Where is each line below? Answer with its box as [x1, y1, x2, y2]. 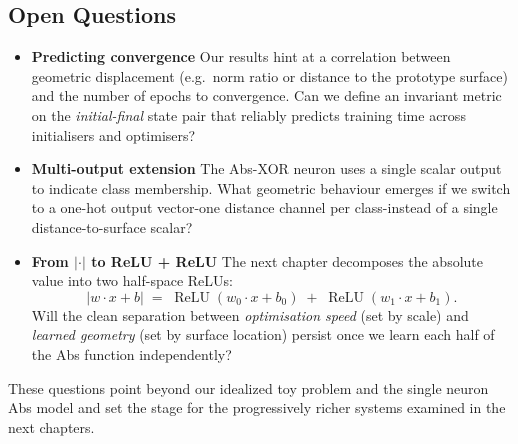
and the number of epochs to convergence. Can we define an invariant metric [31, 85, 502, 106]
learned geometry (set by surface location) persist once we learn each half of [31, 324, 495, 345]
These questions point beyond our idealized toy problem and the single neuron [8, 377, 489, 398]
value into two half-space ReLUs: [31, 270, 233, 291]
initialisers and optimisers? [31, 124, 196, 145]
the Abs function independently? [31, 343, 232, 364]
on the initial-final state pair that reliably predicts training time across [31, 104, 466, 125]
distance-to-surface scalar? [31, 216, 193, 237]
